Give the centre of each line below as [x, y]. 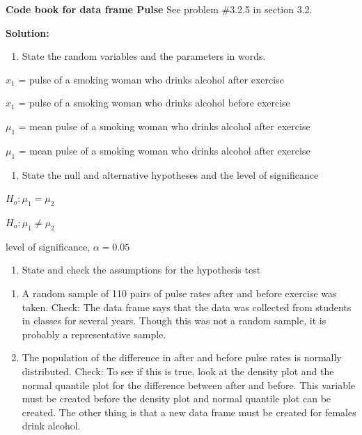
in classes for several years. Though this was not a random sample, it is [174, 321]
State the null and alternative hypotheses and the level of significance [170, 174]
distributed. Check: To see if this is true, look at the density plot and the [178, 371]
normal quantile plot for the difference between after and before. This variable [189, 385]
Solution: [27, 32]
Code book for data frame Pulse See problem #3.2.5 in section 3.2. [159, 9]
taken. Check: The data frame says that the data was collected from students [187, 307]
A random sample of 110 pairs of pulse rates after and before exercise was [179, 293]
